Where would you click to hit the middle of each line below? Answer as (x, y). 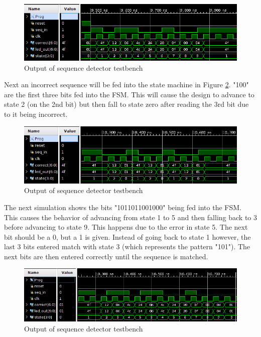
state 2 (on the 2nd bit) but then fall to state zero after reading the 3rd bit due (126, 104)
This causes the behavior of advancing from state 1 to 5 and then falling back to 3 (130, 217)
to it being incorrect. (36, 114)
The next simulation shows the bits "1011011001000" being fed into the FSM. (123, 207)
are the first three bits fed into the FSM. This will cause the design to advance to (129, 94)
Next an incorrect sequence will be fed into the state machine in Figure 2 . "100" (126, 85)
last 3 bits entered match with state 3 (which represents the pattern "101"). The (127, 246)
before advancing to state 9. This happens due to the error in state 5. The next (126, 227)
